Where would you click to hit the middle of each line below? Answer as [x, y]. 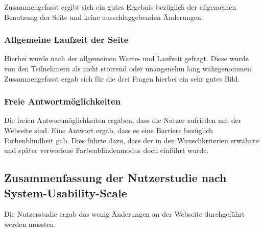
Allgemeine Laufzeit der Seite [66, 40]
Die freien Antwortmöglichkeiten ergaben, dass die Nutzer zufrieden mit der [123, 120]
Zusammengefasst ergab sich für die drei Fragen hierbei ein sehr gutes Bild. [122, 78]
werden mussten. [30, 224]
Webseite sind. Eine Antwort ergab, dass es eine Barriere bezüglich [109, 130]
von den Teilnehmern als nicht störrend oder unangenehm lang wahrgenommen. [129, 68]
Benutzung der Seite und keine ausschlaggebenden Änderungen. [104, 17]
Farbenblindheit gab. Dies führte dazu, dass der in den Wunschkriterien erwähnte [131, 140]
